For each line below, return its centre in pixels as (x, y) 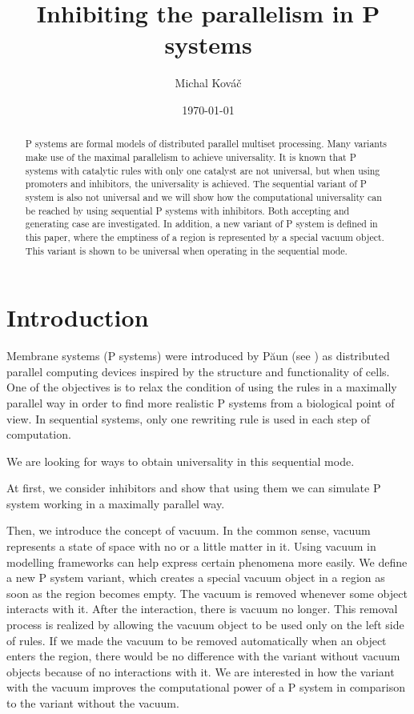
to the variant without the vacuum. (93, 703)
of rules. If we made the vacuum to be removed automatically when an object (197, 640)
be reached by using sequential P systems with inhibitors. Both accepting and (187, 210)
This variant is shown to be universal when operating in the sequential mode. (186, 250)
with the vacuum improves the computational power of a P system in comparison (206, 687)
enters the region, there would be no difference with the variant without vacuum (203, 656)
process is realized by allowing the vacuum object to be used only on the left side (205, 625)
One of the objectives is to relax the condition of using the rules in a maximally (202, 387)
